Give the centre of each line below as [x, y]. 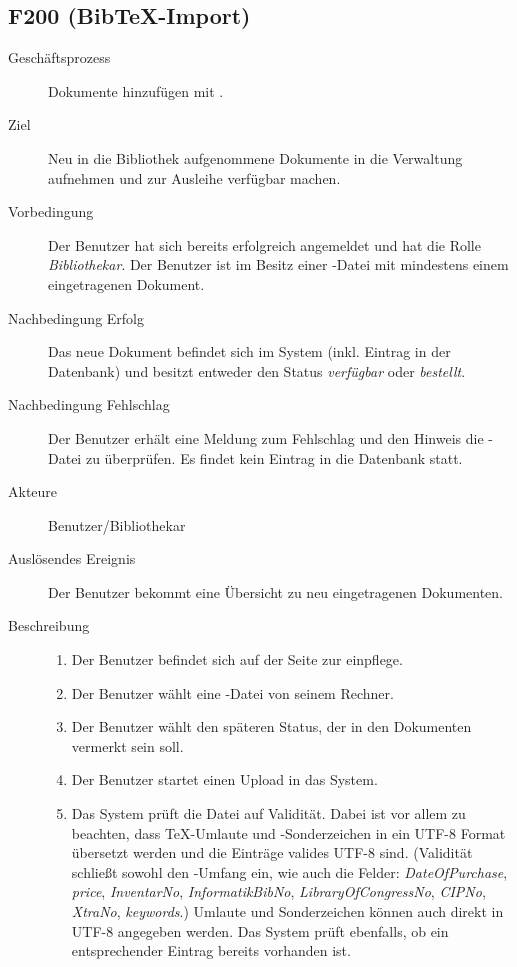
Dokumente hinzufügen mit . [136, 90]
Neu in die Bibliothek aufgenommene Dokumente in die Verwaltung [255, 157]
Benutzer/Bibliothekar [117, 524]
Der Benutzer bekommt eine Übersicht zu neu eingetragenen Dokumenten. [275, 591]
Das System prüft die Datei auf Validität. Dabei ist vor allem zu [268, 813]
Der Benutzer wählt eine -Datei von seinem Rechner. [232, 692]
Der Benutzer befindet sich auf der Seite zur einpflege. [237, 659]
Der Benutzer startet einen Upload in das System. [224, 779]
